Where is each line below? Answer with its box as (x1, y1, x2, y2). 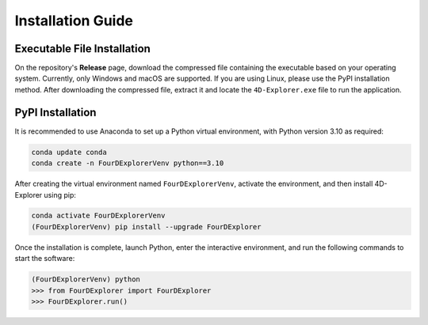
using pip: (44, 190, 77, 199)
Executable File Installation (14, 42, 151, 55)
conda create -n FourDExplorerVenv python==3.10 (31, 159, 224, 168)
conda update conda (31, 147, 107, 157)
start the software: (14, 254, 75, 263)
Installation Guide (14, 12, 134, 29)
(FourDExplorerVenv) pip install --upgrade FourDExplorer (31, 222, 262, 231)
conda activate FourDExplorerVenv (31, 211, 166, 221)
